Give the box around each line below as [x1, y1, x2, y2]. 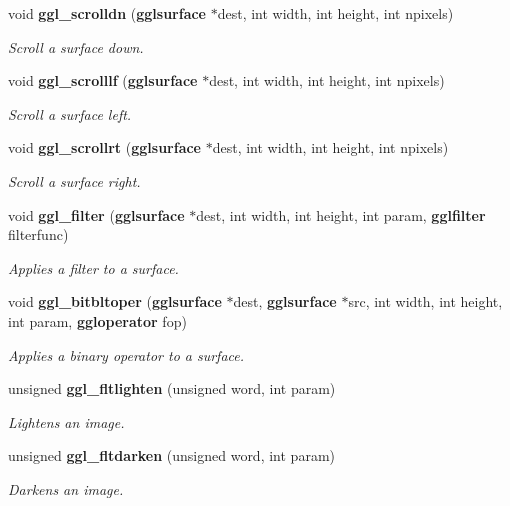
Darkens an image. [8, 478, 124, 499]
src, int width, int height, [348, 291, 503, 312]
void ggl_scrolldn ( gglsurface [8, 3, 206, 23]
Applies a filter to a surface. [8, 257, 179, 278]
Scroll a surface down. [8, 36, 144, 57]
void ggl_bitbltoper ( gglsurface [8, 291, 222, 312]
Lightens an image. [8, 411, 125, 432]
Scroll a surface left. [8, 103, 132, 124]
